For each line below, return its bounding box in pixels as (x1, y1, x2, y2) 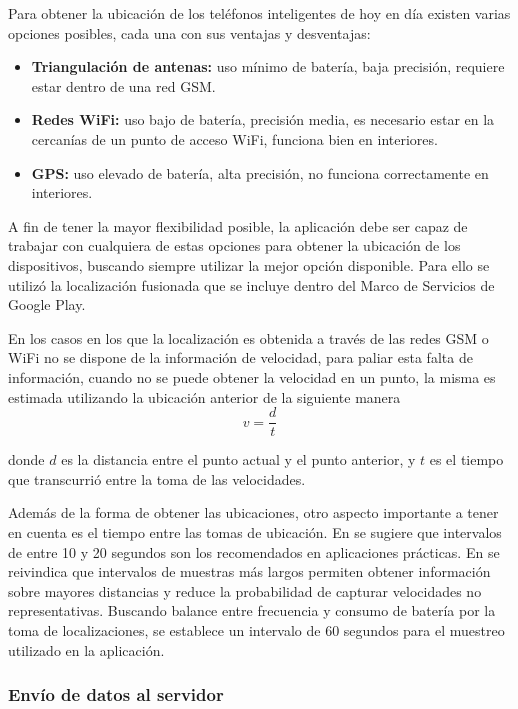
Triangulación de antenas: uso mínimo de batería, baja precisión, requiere (31, 56, 505, 77)
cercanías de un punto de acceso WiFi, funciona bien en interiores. (31, 128, 438, 149)
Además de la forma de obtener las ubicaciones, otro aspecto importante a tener (8, 502, 499, 523)
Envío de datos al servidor (8, 682, 224, 707)
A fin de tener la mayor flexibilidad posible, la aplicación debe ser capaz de (8, 215, 468, 236)
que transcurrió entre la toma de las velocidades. (8, 468, 306, 489)
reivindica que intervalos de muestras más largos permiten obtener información (8, 561, 491, 582)
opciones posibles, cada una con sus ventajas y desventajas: (8, 22, 371, 43)
